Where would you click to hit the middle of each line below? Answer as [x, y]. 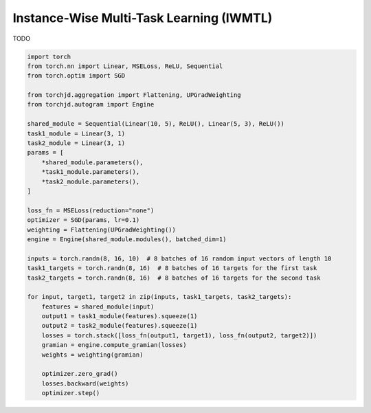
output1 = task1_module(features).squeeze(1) [120, 316]
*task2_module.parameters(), [91, 181]
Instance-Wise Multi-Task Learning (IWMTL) [143, 18]
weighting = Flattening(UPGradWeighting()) [102, 230]
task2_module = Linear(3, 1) [76, 143]
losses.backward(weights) [85, 383]
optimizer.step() [71, 393]
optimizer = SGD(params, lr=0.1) [83, 220]
